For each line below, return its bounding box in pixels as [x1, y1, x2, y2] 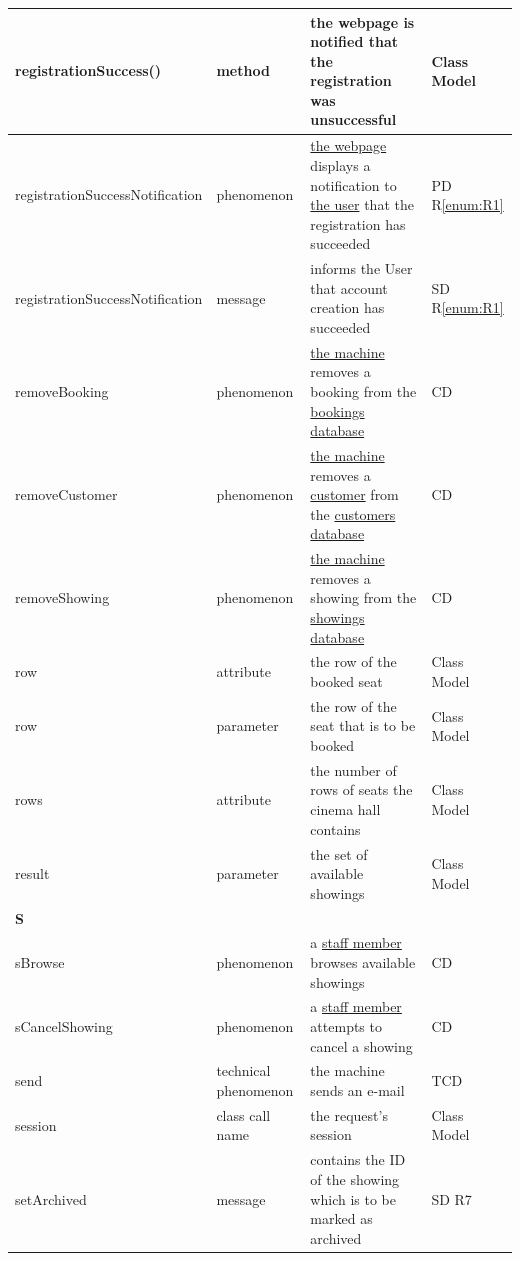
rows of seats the [310, 779, 413, 800]
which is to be [310, 1188, 396, 1209]
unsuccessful [310, 109, 397, 130]
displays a [310, 154, 371, 175]
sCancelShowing [15, 1016, 113, 1036]
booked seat [310, 671, 383, 691]
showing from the [310, 587, 417, 608]
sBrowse [15, 951, 65, 972]
